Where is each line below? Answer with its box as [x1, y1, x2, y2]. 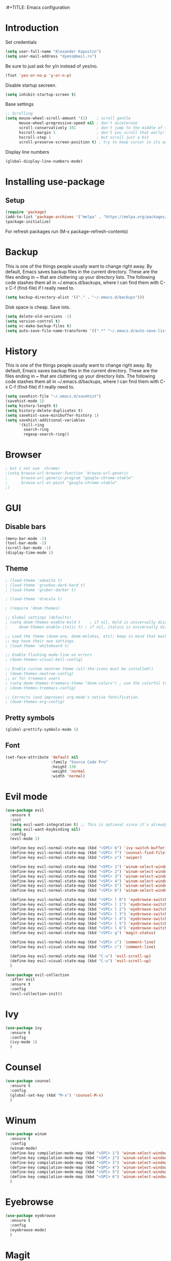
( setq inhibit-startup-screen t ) [5, 92, 76, 97]
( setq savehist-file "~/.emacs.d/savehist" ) [5, 394, 101, 399]
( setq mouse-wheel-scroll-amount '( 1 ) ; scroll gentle [5, 116, 131, 121]
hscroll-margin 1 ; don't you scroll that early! [18, 130, 165, 135]
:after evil [10, 977, 36, 982]
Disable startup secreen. [5, 82, 57, 88]
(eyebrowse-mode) [10, 1227, 47, 1232]
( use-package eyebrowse [5, 1213, 56, 1218]
